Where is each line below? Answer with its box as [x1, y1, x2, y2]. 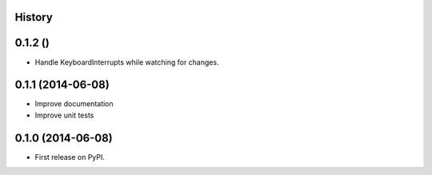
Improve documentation [34, 99, 114, 109]
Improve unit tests [34, 110, 94, 120]
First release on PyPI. [34, 152, 106, 161]
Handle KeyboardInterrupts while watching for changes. [34, 57, 219, 67]
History [14, 10, 54, 24]
